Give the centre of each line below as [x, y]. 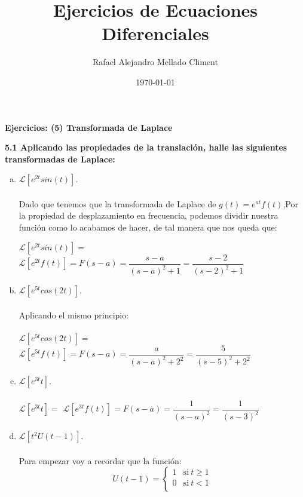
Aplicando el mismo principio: [74, 315]
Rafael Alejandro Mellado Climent [155, 62]
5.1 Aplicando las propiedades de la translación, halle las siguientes [146, 147]
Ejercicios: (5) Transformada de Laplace [89, 127]
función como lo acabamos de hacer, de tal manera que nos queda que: [148, 227]
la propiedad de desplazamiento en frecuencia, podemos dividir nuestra [149, 215]
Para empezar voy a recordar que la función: [100, 460]
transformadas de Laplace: [60, 159]
